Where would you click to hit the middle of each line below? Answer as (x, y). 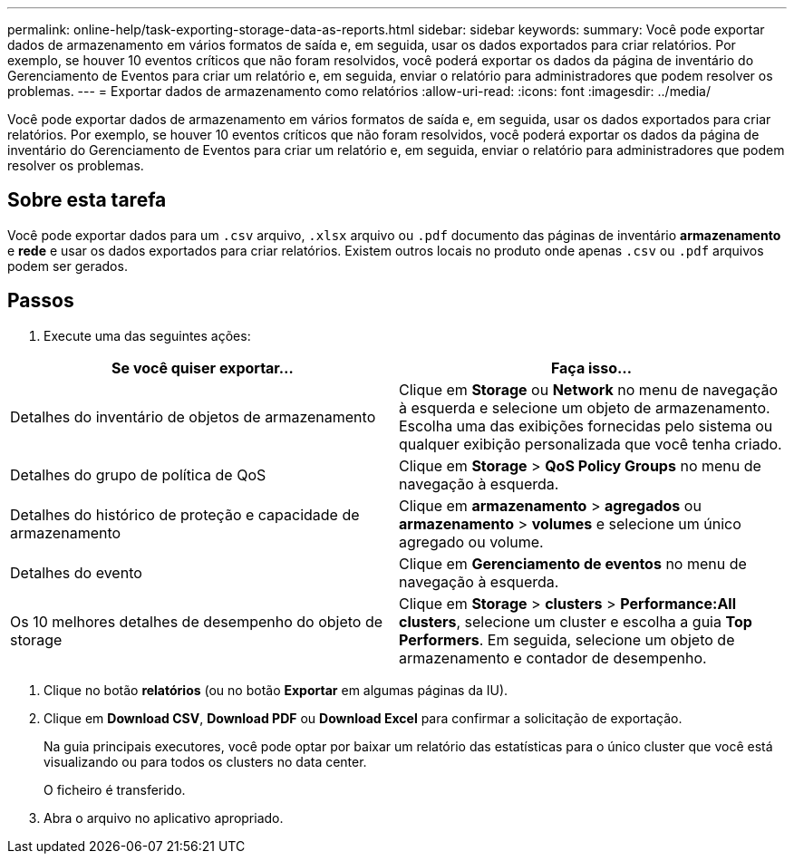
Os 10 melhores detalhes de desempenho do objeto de (197, 621)
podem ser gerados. (68, 266)
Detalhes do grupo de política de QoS (138, 474)
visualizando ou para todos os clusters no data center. (205, 761)
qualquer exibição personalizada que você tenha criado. (591, 444)
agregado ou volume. (471, 542)
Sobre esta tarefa (87, 200)
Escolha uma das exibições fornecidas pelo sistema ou (586, 426)
